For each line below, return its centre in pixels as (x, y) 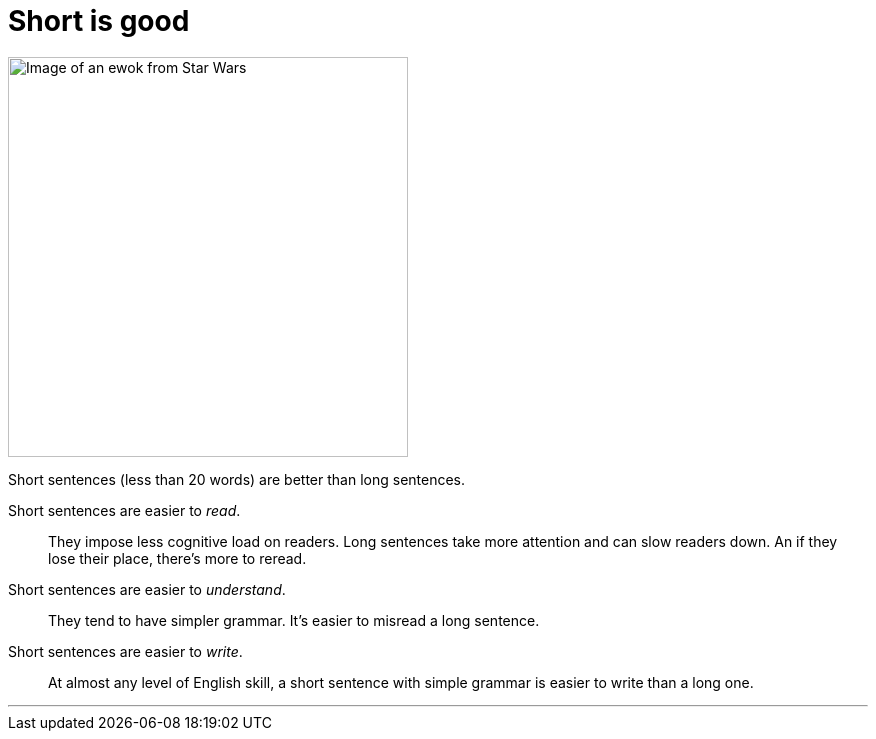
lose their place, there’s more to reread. (177, 558)
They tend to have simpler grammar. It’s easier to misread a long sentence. (294, 620)
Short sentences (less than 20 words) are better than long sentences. (237, 479)
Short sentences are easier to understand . (147, 589)
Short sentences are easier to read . (124, 510)
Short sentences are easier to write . (125, 651)
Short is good (99, 21)
